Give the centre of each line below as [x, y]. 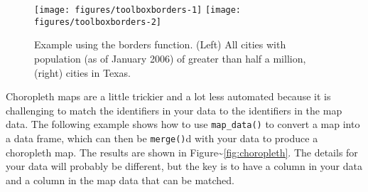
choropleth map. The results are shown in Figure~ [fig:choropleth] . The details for [182, 152]
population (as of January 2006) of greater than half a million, [170, 58]
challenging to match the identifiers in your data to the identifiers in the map [174, 110]
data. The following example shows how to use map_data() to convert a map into [183, 124]
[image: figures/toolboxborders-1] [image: [138, 10]
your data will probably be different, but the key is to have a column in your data [184, 166]
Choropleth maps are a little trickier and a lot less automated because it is [168, 96]
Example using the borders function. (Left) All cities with [160, 44]
